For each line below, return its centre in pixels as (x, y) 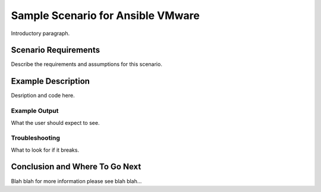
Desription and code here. (43, 96)
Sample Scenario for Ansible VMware (106, 15)
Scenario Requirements (56, 50)
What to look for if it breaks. (45, 150)
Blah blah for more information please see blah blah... (76, 181)
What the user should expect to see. (55, 122)
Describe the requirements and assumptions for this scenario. (87, 64)
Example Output (35, 111)
